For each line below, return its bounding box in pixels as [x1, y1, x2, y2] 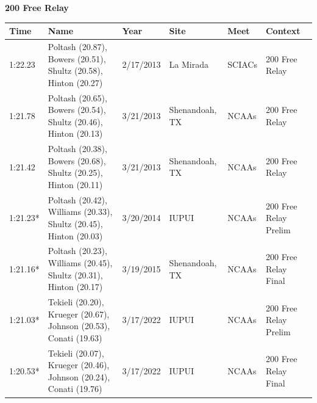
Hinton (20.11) [48, 178, 103, 191]
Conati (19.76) [48, 382, 102, 395]
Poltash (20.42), [48, 193, 107, 206]
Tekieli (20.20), [48, 296, 104, 308]
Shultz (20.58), [48, 64, 103, 77]
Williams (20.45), [48, 256, 113, 269]
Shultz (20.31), [48, 268, 103, 281]
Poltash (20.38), [48, 142, 107, 155]
